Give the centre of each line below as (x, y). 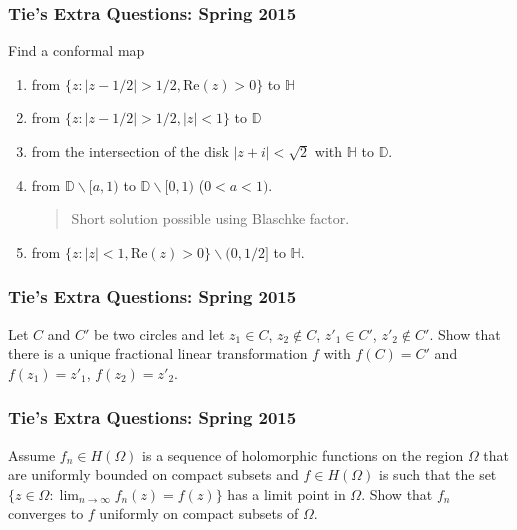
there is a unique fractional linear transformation (158, 353)
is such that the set (438, 474)
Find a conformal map (76, 50)
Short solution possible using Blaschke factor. (210, 218)
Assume (32, 454)
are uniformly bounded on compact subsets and (153, 474)
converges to (46, 513)
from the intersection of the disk (130, 151)
